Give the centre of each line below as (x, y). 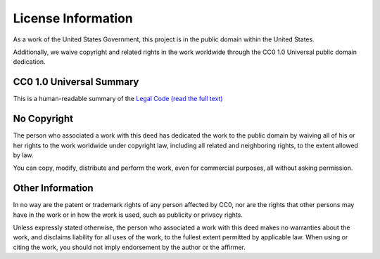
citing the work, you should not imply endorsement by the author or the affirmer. (129, 247)
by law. (23, 155)
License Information (73, 18)
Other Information (53, 188)
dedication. (29, 62)
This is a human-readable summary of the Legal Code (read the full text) (118, 99)
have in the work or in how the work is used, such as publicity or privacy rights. (128, 215)
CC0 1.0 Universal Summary (76, 82)
